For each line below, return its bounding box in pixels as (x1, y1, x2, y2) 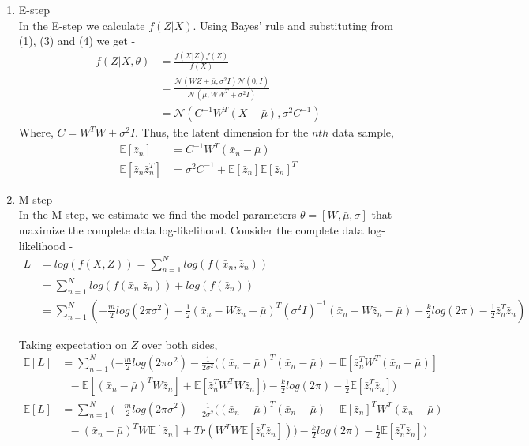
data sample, (332, 124, 394, 141)
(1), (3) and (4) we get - (18, 32, 136, 49)
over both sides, (141, 335, 218, 352)
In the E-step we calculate (18, 17, 145, 33)
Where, (18, 124, 54, 141)
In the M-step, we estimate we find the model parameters (18, 206, 297, 223)
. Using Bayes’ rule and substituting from (193, 17, 393, 33)
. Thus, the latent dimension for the (135, 124, 309, 141)
